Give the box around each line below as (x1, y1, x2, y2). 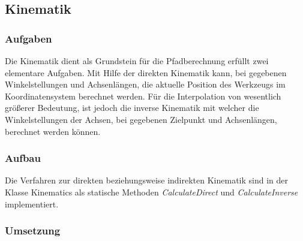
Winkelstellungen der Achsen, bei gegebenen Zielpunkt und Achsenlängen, (5, 113, 277, 125)
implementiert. (5, 197, 59, 210)
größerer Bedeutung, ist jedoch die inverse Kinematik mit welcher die (5, 101, 259, 114)
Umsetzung (5, 223, 61, 238)
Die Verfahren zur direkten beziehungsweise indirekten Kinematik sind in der (5, 174, 289, 186)
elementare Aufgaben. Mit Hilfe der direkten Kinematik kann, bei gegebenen (5, 66, 287, 79)
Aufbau (5, 150, 41, 165)
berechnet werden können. (5, 125, 101, 137)
